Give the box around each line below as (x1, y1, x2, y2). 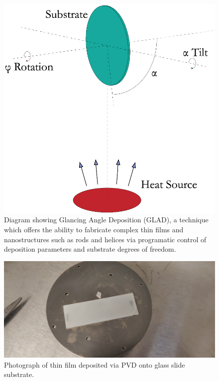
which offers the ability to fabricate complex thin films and (4, 224, 184, 235)
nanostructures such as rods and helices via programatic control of (4, 234, 207, 244)
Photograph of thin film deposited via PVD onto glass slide (4, 359, 185, 370)
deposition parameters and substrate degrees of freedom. (4, 244, 176, 254)
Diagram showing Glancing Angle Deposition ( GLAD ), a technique (4, 214, 209, 225)
